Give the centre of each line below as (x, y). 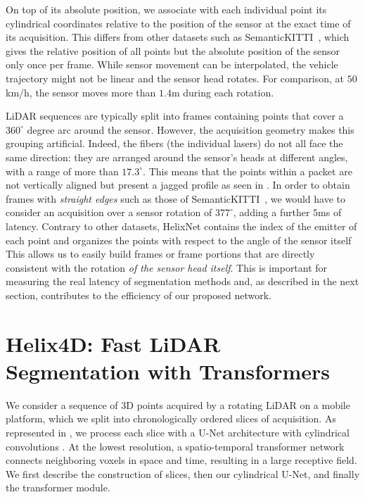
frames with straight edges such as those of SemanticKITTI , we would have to (176, 198)
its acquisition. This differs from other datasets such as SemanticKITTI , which (178, 37)
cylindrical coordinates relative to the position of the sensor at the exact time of (178, 23)
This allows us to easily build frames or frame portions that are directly (160, 254)
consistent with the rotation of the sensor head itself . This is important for (167, 267)
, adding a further (271, 212)
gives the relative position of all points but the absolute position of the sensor (173, 50)
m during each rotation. (223, 92)
